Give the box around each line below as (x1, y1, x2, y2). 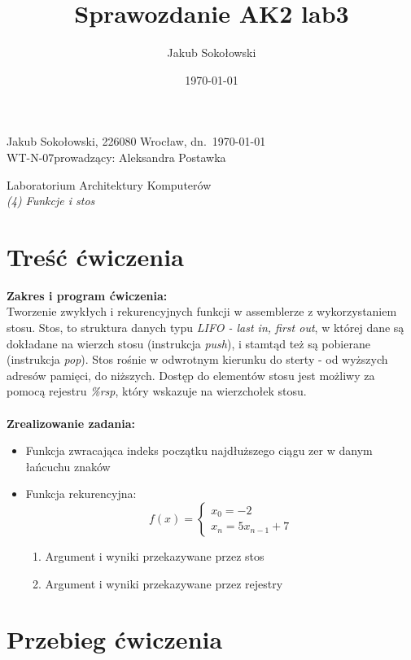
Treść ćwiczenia (7, 239, 184, 273)
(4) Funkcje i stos (7, 192, 95, 209)
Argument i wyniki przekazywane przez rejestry (45, 575, 283, 592)
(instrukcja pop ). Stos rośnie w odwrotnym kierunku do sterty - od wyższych (7, 351, 388, 368)
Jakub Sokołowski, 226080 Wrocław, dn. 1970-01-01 (7, 133, 266, 150)
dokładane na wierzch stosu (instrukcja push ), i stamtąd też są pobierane (7, 334, 370, 352)
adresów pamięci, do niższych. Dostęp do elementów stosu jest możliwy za (7, 366, 375, 383)
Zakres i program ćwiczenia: (7, 286, 168, 304)
